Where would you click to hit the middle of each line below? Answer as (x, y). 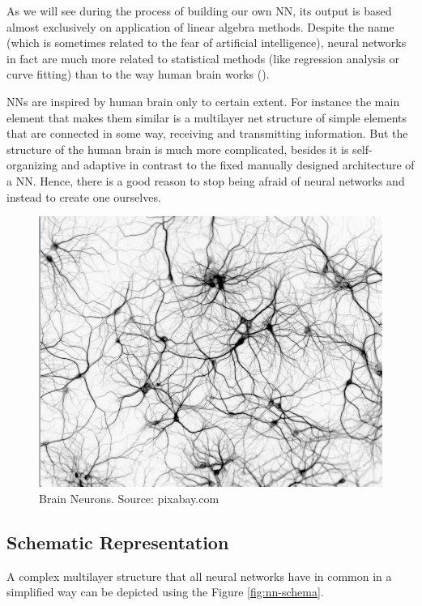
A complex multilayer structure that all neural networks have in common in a (199, 576)
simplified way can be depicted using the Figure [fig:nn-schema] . (165, 592)
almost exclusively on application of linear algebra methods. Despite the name (200, 26)
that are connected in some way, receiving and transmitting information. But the (207, 133)
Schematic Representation (118, 542)
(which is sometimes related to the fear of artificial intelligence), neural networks (207, 43)
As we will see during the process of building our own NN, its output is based (199, 11)
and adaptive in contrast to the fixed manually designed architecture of (238, 165)
